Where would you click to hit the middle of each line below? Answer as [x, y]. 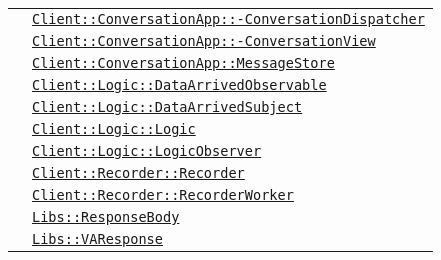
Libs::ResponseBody [106, 217]
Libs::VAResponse [97, 239]
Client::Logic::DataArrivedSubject [167, 107]
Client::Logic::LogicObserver [147, 151]
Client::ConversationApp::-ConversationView [204, 41]
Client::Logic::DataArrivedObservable [179, 85]
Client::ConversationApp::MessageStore [183, 63]
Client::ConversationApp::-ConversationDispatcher [228, 19]
